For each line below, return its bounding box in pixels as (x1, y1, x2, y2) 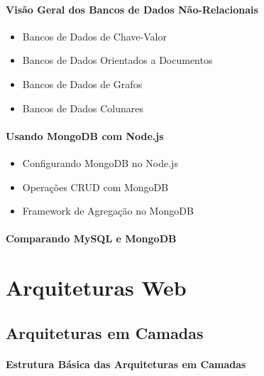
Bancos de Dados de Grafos (22, 76, 143, 91)
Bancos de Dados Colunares (22, 100, 143, 115)
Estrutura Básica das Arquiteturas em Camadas (6, 356, 246, 371)
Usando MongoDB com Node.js (6, 128, 164, 143)
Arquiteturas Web (6, 273, 187, 302)
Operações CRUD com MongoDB (22, 179, 169, 194)
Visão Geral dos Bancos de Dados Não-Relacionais (6, 1, 258, 16)
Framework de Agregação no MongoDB (22, 203, 194, 218)
